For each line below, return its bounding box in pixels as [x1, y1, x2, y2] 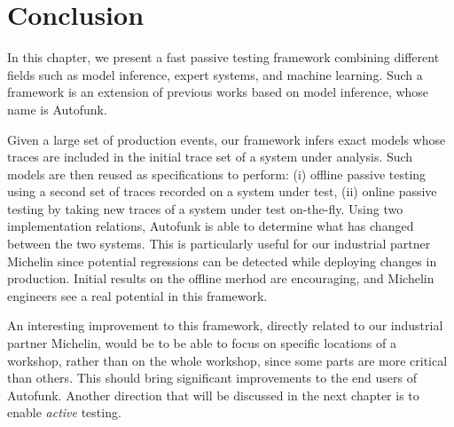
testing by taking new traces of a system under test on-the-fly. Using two [7, 199, 403, 217]
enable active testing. [7, 403, 121, 422]
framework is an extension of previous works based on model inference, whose [7, 83, 429, 101]
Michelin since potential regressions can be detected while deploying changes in [7, 251, 437, 270]
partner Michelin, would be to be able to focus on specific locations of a [7, 334, 396, 352]
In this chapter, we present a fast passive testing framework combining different [7, 48, 440, 67]
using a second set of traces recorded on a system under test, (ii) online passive [7, 182, 437, 201]
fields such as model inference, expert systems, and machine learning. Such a [7, 65, 423, 83]
